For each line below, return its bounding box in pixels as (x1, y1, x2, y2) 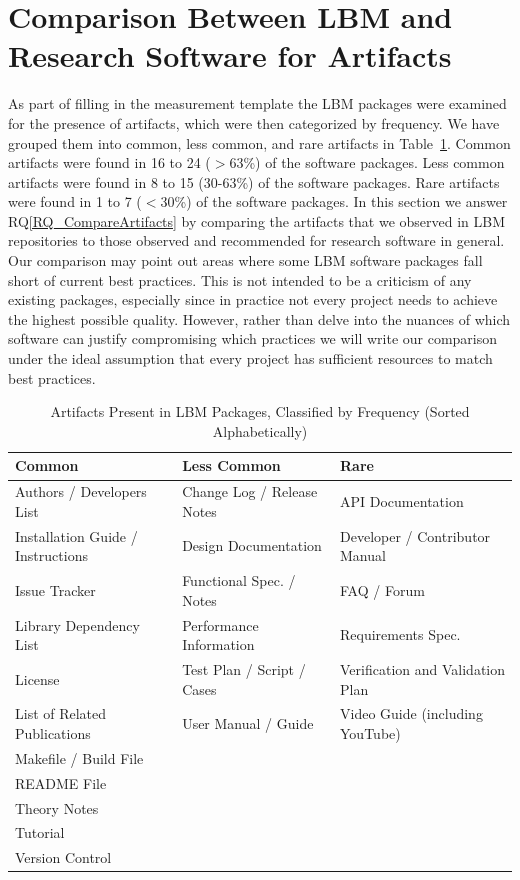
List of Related (15, 703, 107, 724)
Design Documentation (182, 535, 322, 556)
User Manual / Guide (182, 713, 314, 734)
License (15, 668, 60, 689)
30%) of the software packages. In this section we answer (160, 191, 508, 212)
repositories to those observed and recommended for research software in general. (8, 230, 505, 251)
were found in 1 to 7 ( (8, 191, 142, 212)
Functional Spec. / (182, 570, 296, 591)
